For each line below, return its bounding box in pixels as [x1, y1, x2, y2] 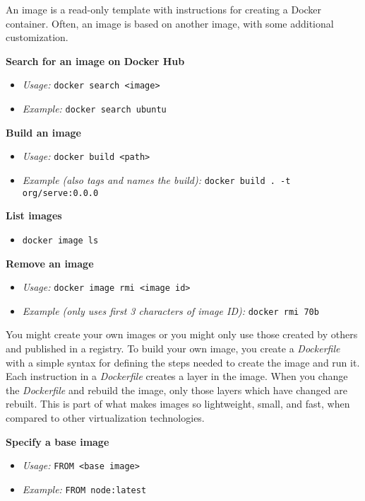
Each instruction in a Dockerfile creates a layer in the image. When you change [6, 369, 348, 384]
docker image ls [22, 235, 99, 246]
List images [6, 208, 62, 223]
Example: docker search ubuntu [22, 101, 167, 116]
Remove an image [6, 255, 94, 270]
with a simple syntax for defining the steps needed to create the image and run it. [6, 355, 360, 369]
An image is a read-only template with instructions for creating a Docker [6, 2, 322, 16]
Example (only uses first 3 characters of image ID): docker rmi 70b [22, 303, 319, 318]
